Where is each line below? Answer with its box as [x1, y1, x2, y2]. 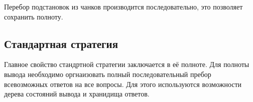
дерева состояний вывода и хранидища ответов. [4, 88, 150, 99]
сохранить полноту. [4, 11, 63, 21]
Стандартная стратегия [4, 35, 118, 51]
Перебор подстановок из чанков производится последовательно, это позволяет [4, 1, 243, 11]
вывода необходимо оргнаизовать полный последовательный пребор [4, 68, 211, 79]
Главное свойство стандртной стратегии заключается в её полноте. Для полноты [4, 59, 249, 69]
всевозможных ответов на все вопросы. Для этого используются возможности [4, 78, 242, 89]
